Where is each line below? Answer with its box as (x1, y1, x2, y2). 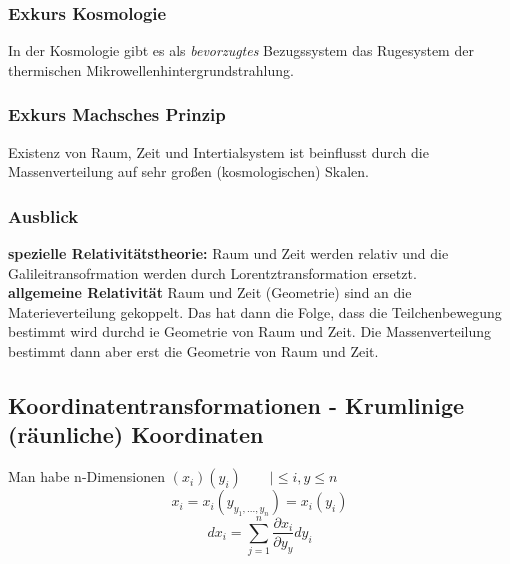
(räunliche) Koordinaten (8, 419, 264, 450)
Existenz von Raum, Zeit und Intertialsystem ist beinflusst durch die (8, 141, 429, 162)
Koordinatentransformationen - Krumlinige (8, 389, 465, 420)
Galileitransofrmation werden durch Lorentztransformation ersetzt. (8, 262, 417, 283)
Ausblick (8, 203, 79, 228)
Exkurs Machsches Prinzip (8, 102, 226, 127)
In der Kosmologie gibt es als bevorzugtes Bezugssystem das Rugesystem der (8, 40, 474, 61)
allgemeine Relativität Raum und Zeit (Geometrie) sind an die (8, 282, 412, 303)
